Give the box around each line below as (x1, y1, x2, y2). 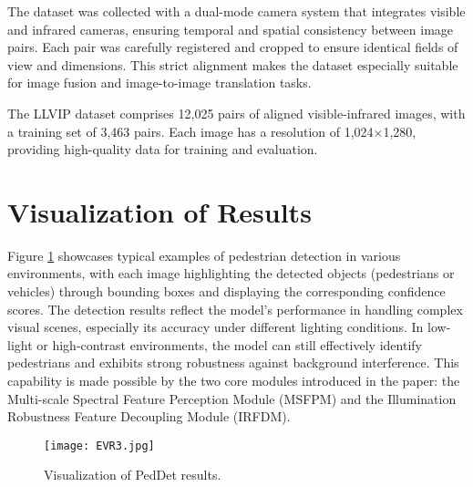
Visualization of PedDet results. (44, 465, 221, 484)
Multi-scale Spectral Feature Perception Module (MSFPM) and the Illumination (7, 389, 457, 408)
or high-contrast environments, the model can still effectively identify (36, 335, 422, 354)
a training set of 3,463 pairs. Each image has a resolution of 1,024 (7, 121, 374, 140)
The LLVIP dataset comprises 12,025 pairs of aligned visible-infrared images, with (7, 103, 466, 122)
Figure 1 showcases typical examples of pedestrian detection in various (7, 245, 401, 264)
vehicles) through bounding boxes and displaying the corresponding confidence (7, 282, 446, 301)
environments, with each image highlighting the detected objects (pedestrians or (7, 264, 455, 283)
